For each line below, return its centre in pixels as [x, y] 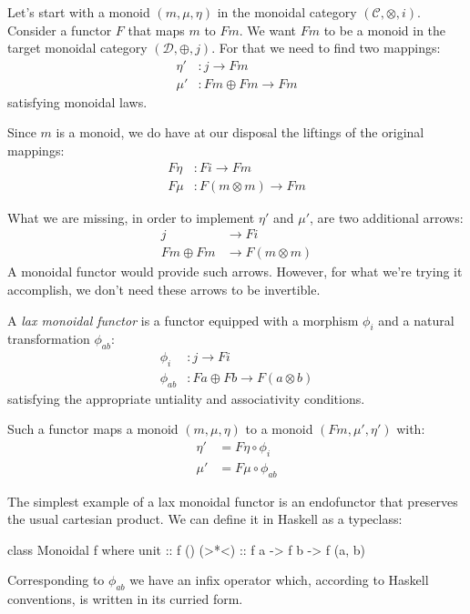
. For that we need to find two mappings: [326, 48]
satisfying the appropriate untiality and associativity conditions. [186, 398]
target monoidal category [77, 48]
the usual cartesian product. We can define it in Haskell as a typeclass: [205, 519]
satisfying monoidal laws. [77, 101]
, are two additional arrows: [387, 217]
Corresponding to [56, 580]
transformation [49, 339]
